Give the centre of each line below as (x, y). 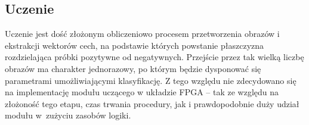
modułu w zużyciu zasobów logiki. (68, 115)
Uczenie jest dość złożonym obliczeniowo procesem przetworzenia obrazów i (142, 34)
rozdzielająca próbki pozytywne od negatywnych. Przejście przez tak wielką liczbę (154, 57)
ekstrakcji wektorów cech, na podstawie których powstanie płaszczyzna (135, 45)
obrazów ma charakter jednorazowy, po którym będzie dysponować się (133, 68)
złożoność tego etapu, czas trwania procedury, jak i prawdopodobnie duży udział (152, 103)
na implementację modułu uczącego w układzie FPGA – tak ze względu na (142, 92)
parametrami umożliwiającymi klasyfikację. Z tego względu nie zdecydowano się (151, 80)
